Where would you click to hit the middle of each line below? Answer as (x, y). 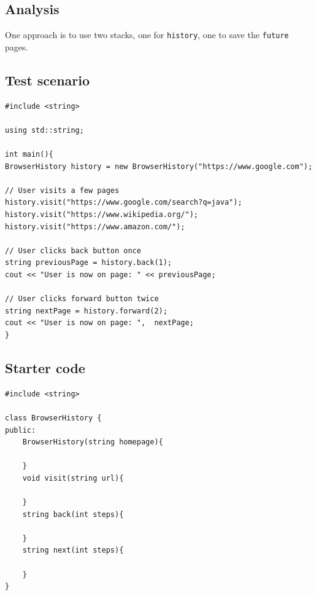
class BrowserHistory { (53, 418)
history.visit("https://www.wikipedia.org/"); (102, 215)
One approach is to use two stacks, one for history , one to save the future (147, 35)
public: (21, 430)
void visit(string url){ (73, 478)
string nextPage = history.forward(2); (86, 311)
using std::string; (44, 130)
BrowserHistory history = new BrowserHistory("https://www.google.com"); (159, 166)
